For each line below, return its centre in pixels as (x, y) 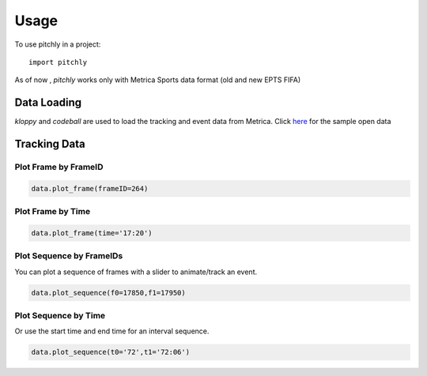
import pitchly (58, 62)
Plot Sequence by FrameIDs (69, 256)
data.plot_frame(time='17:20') (92, 233)
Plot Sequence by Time (60, 316)
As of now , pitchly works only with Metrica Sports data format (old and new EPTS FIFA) (158, 80)
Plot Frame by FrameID (59, 167)
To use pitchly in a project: (58, 44)
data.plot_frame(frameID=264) (90, 188)
